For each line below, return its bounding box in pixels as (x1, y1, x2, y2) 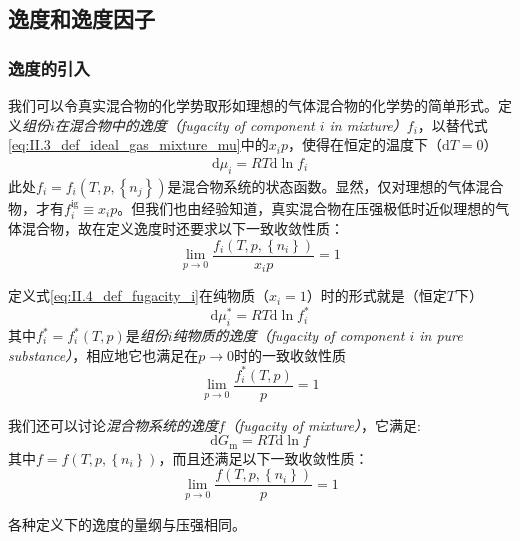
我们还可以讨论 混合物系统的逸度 (8, 414, 218, 435)
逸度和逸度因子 (8, 3, 155, 34)
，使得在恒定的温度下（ (287, 134, 442, 155)
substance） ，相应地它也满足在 (8, 344, 199, 365)
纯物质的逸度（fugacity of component (172, 325, 405, 346)
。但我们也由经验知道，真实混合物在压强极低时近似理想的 (117, 197, 496, 218)
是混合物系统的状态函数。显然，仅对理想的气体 (167, 175, 476, 196)
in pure (419, 325, 463, 346)
